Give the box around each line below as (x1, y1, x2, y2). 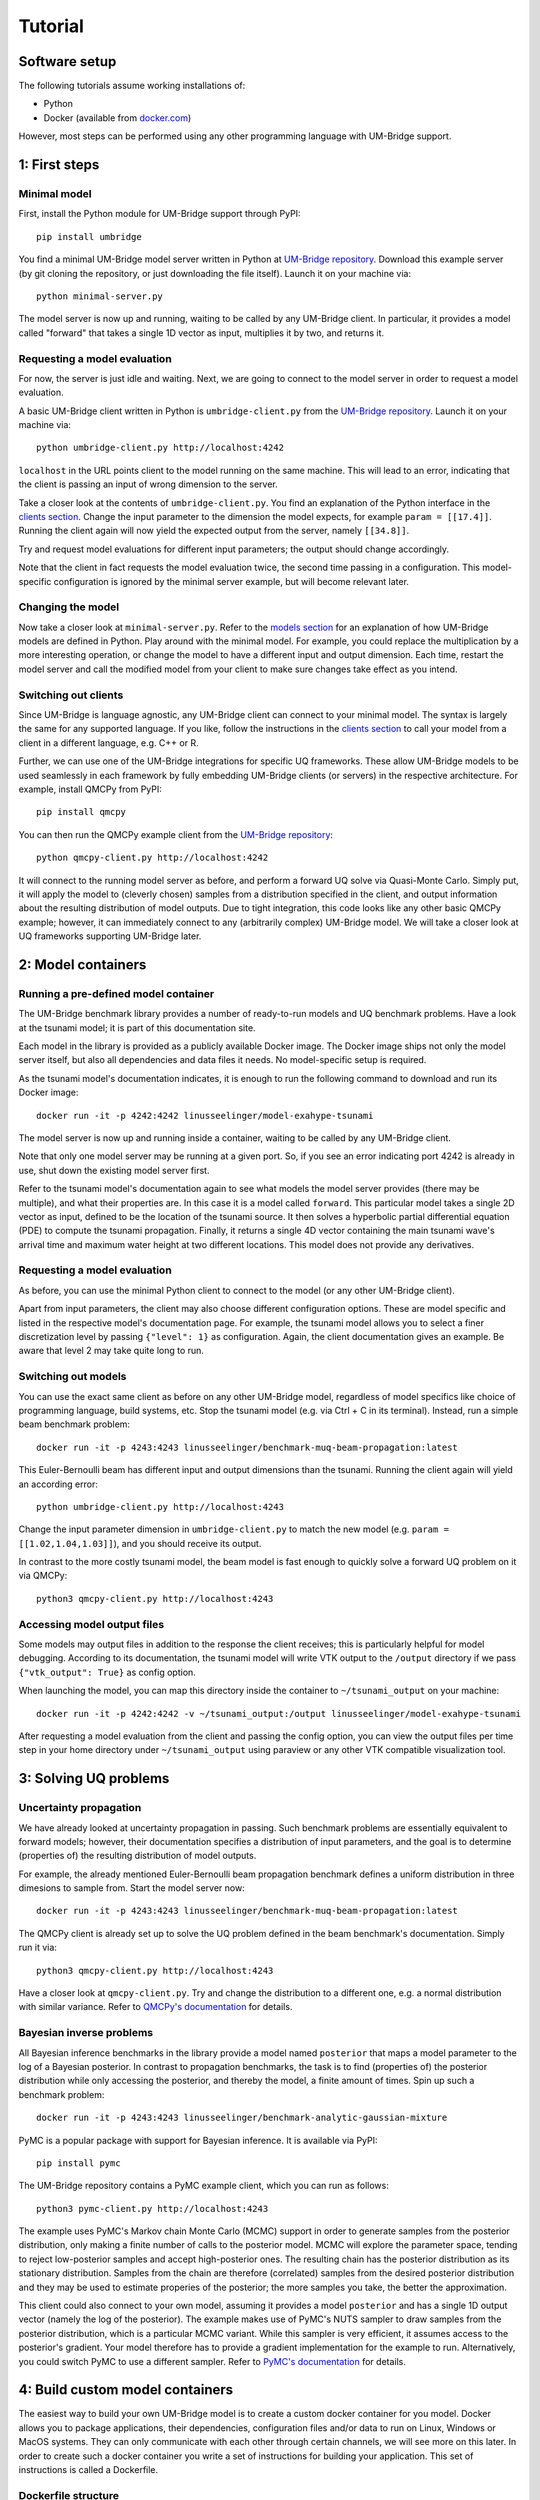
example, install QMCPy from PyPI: (18, 783, 162, 795)
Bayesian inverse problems (18, 2026, 154, 2040)
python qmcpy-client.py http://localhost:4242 (36, 852, 269, 864)
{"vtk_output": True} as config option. (18, 1666, 197, 1678)
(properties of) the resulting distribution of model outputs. (18, 1850, 257, 1862)
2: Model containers (18, 956, 147, 973)
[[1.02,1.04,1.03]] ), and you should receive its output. (18, 1537, 262, 1549)
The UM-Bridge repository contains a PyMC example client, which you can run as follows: (18, 2180, 389, 2192)
